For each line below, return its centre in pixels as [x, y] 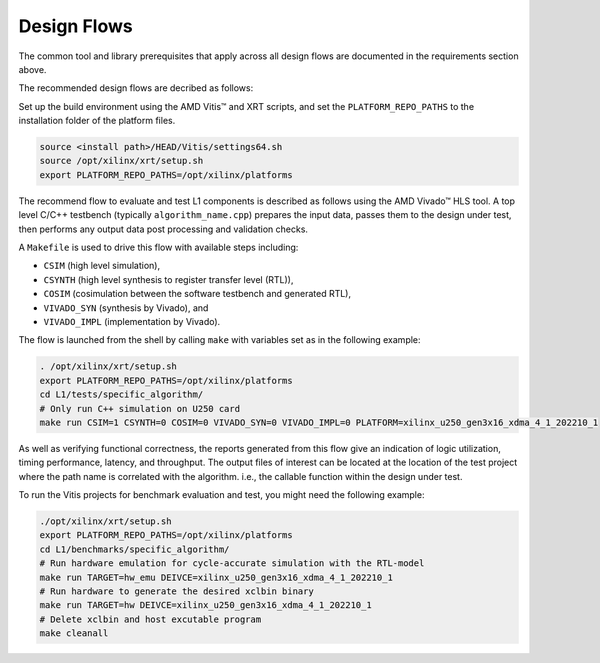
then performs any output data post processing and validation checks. [163, 229]
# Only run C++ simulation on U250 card [139, 408]
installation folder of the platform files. [97, 121]
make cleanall [74, 633]
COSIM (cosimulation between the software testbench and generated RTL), [197, 294]
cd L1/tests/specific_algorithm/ [121, 394]
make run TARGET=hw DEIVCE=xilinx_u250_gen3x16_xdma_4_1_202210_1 [205, 605]
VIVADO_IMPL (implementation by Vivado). [132, 321]
